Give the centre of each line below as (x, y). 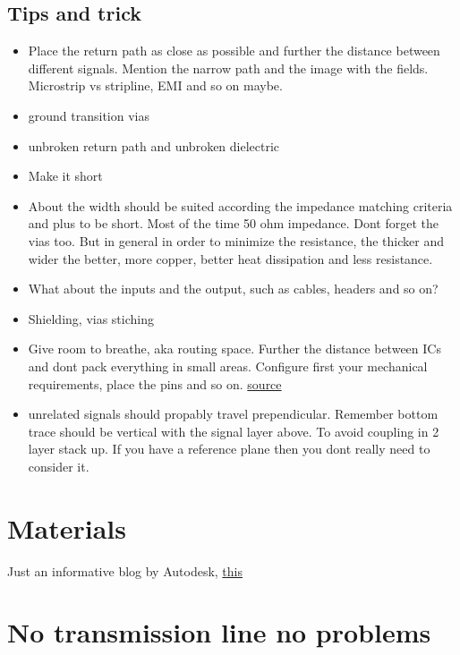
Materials (67, 527)
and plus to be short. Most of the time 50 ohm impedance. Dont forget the (234, 223)
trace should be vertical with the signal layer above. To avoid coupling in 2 (234, 431)
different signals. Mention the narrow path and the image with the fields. (228, 68)
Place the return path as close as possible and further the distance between (234, 51)
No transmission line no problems (219, 632)
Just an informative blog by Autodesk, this (125, 570)
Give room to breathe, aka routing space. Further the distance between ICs (234, 349)
